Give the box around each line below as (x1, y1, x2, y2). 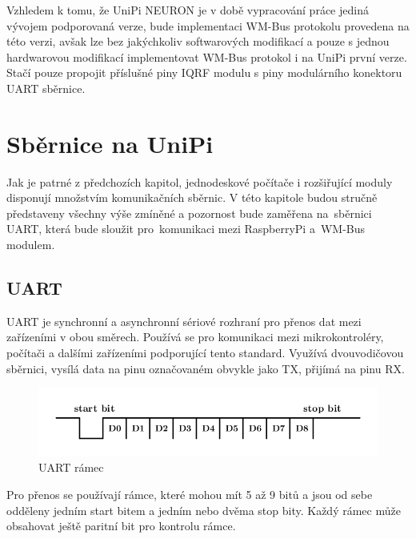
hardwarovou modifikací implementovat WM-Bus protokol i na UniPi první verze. (6, 48, 407, 65)
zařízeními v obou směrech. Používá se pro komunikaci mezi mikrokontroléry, (6, 328, 384, 345)
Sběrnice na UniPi (6, 127, 214, 159)
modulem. (6, 236, 55, 253)
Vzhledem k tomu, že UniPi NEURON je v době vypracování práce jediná (6, 2, 369, 18)
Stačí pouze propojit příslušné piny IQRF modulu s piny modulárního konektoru (6, 64, 402, 81)
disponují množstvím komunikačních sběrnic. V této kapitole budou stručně (6, 189, 378, 206)
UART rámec (38, 459, 104, 476)
